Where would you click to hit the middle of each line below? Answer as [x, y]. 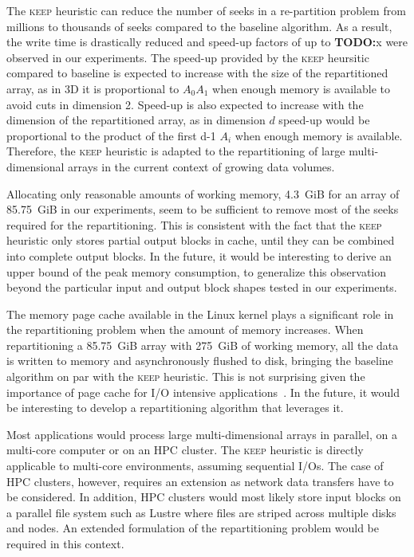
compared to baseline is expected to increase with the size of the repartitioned [197, 73]
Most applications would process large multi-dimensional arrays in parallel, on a [202, 434]
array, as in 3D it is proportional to [93, 88]
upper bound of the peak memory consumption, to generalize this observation [197, 271]
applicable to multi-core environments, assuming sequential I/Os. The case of [195, 466]
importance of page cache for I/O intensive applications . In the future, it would [203, 392]
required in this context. [65, 543]
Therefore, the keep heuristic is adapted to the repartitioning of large [176, 151]
